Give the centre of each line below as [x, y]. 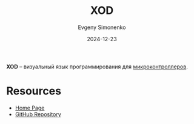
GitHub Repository [38, 114]
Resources [34, 91]
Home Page [30, 108]
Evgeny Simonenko [102, 27]
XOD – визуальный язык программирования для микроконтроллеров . [97, 67]
